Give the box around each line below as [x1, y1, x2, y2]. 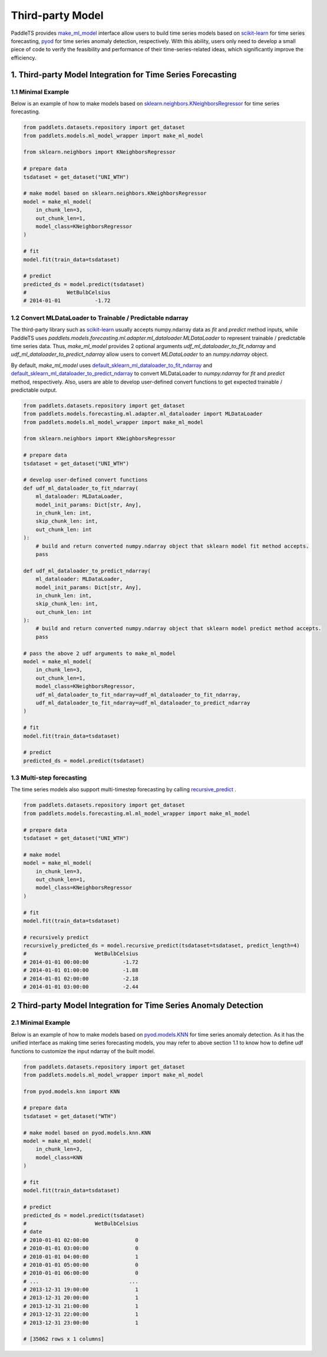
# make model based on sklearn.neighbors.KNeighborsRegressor [23, 190, 207, 197]
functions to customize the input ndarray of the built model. [11, 1047, 156, 1054]
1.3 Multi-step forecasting [11, 773, 87, 782]
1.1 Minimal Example [11, 87, 70, 96]
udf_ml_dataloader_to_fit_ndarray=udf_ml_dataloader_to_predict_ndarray [35, 699, 250, 706]
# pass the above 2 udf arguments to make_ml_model [23, 650, 176, 657]
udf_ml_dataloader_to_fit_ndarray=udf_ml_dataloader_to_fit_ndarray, [35, 691, 241, 698]
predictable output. [11, 386, 58, 394]
